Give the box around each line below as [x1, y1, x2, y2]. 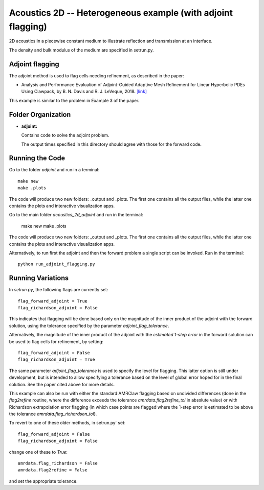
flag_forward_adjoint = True [18, 298, 88, 303]
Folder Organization [9, 110, 71, 118]
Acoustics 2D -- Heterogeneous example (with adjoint [9, 7, 233, 18]
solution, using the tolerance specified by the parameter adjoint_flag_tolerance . [9, 323, 169, 328]
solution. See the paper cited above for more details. [9, 381, 115, 387]
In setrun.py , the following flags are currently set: [9, 287, 109, 293]
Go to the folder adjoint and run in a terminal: [9, 167, 100, 173]
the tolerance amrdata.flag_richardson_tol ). [9, 411, 97, 417]
